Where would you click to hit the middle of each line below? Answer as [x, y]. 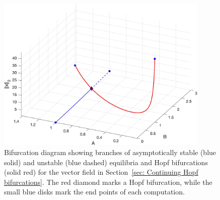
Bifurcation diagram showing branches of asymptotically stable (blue [110, 152]
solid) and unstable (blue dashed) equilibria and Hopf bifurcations [106, 162]
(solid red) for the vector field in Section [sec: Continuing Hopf [101, 172]
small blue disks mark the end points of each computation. [94, 192]
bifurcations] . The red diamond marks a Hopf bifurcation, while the [108, 182]
